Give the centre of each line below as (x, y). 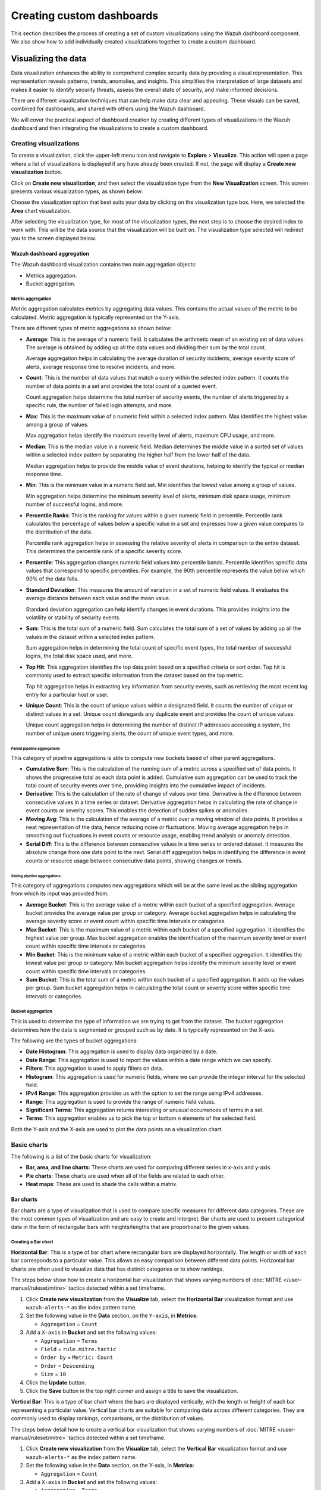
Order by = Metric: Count (77, 1357)
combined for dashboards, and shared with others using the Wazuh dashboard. (108, 109)
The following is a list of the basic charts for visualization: (81, 1157)
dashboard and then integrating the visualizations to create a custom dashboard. (110, 128)
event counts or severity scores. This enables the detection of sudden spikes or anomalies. (137, 811)
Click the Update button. (56, 1382)
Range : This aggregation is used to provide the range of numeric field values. (121, 1101)
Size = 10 (53, 1374)
